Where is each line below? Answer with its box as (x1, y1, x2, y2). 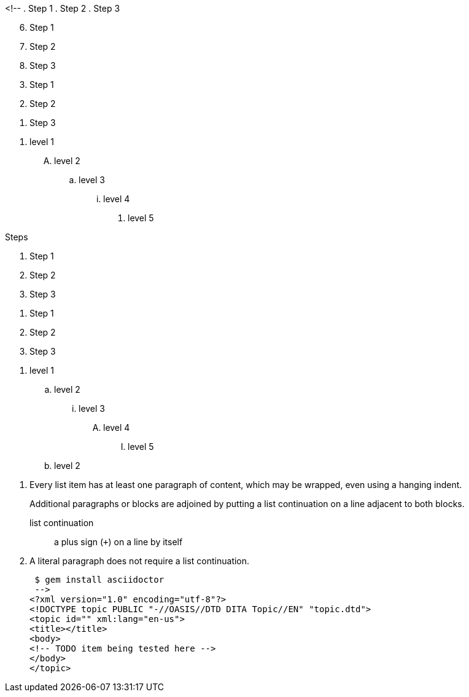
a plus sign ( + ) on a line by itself (54, 537, 183, 547)
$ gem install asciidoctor (34, 575, 165, 585)
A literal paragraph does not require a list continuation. (29, 556, 250, 566)
